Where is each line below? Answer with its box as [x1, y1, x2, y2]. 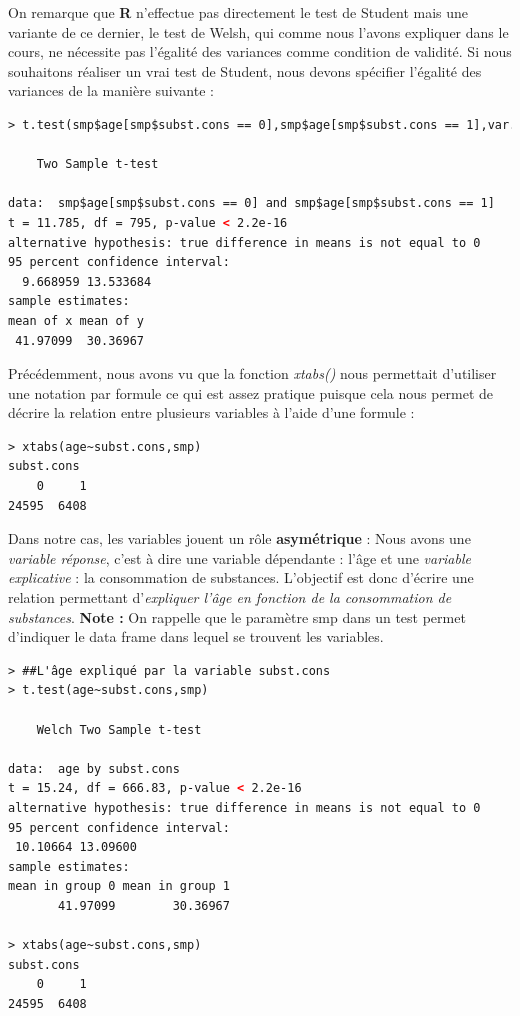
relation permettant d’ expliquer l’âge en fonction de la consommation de [8, 587, 452, 608]
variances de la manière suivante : [8, 80, 214, 101]
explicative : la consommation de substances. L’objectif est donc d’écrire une [8, 567, 474, 588]
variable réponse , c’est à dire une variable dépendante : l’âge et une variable [8, 547, 471, 568]
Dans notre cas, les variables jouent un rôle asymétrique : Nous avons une [8, 528, 471, 549]
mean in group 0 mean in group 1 [8, 879, 230, 894]
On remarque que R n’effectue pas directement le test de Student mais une [8, 2, 469, 22]
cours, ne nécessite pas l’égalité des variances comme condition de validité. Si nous [8, 41, 512, 62]
